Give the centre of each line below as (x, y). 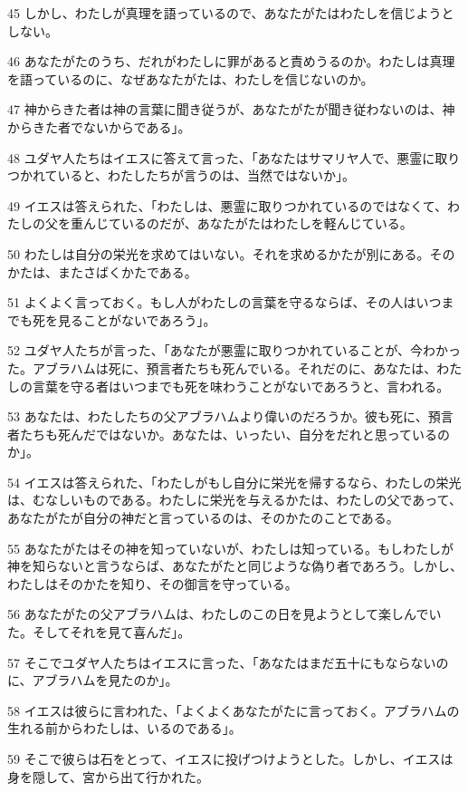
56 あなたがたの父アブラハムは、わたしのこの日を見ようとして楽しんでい (224, 614)
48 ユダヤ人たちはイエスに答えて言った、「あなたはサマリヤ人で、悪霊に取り (234, 157)
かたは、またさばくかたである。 (102, 271)
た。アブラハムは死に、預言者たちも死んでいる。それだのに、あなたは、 (222, 367)
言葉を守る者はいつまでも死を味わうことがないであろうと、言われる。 (241, 386)
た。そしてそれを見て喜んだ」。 (99, 632)
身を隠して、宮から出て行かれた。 (108, 776)
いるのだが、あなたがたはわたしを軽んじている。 (267, 223)
